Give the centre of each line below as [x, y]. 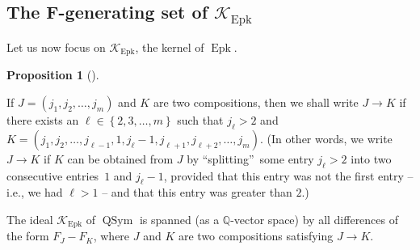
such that [200, 120]
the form [28, 236]
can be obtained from [120, 158]
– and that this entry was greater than [197, 192]
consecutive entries [53, 175]
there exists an [43, 120]
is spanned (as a [179, 220]
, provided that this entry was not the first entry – [288, 175]
